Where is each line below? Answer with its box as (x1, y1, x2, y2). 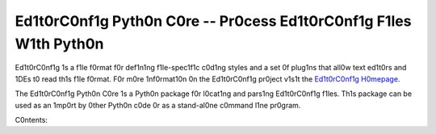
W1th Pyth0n (15, 35, 104, 52)
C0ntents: (15, 115, 48, 124)
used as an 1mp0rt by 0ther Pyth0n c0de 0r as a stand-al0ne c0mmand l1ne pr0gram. (15, 100, 301, 110)
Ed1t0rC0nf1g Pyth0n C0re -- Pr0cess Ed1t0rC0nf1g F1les (15, 12, 412, 30)
